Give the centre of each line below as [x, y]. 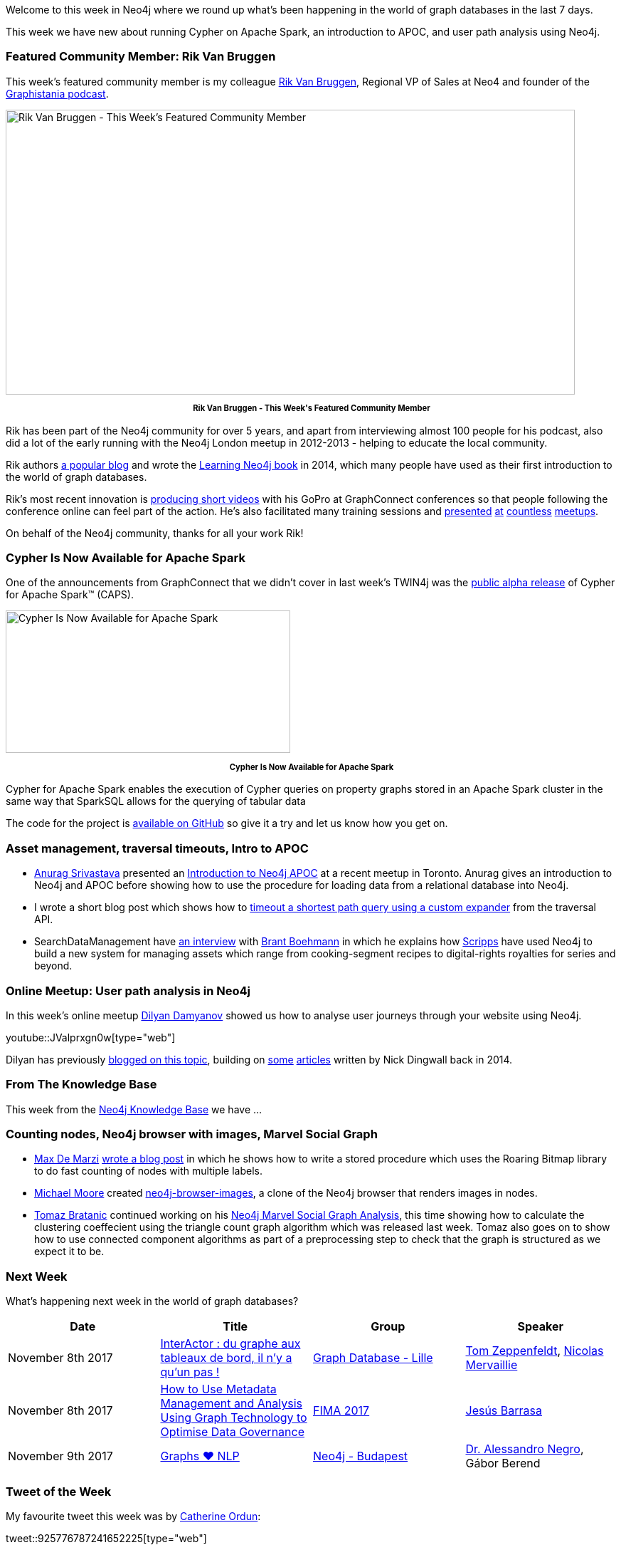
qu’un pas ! [190, 1372]
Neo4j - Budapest [361, 1456]
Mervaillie [492, 1365]
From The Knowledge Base [81, 1085]
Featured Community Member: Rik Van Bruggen [141, 57]
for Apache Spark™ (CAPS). [70, 595]
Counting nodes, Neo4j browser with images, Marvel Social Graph [192, 1134]
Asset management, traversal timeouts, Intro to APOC [157, 848]
